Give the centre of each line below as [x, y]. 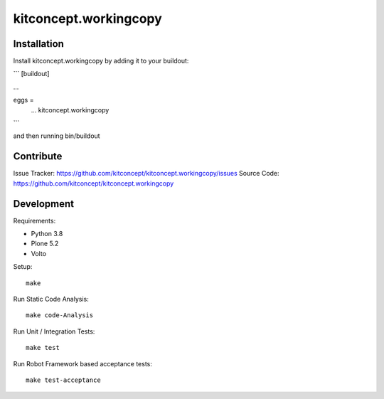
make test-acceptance [63, 380]
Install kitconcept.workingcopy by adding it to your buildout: [101, 61]
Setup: [23, 267]
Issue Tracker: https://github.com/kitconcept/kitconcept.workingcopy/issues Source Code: [146, 174]
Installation [38, 44]
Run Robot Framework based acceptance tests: [83, 363]
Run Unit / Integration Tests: [54, 331]
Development [44, 204]
